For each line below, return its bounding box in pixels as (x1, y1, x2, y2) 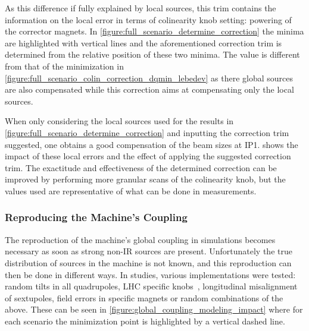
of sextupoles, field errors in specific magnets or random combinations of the (5, 291, 283, 304)
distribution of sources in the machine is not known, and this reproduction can (5, 256, 292, 269)
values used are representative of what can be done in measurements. (5, 184, 257, 197)
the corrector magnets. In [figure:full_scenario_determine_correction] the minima (5, 25, 304, 37)
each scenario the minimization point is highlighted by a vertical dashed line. (5, 314, 285, 327)
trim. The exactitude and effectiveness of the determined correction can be (5, 161, 277, 174)
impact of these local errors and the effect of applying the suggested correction (5, 150, 291, 162)
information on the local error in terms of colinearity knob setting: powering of (5, 13, 292, 26)
